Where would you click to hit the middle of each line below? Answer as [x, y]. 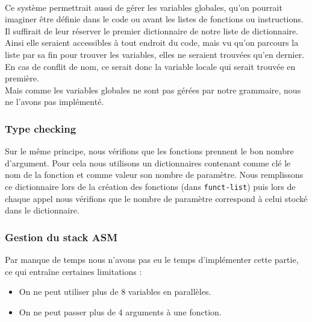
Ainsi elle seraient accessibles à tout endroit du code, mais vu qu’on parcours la [152, 43]
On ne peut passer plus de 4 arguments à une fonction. [120, 311]
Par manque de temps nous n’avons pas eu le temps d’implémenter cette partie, [152, 259]
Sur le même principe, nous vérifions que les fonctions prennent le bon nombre [149, 151]
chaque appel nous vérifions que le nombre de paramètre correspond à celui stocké [156, 198]
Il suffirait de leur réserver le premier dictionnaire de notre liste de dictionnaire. [152, 30]
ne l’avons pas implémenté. [55, 102]
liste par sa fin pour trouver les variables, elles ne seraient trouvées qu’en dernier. [155, 54]
